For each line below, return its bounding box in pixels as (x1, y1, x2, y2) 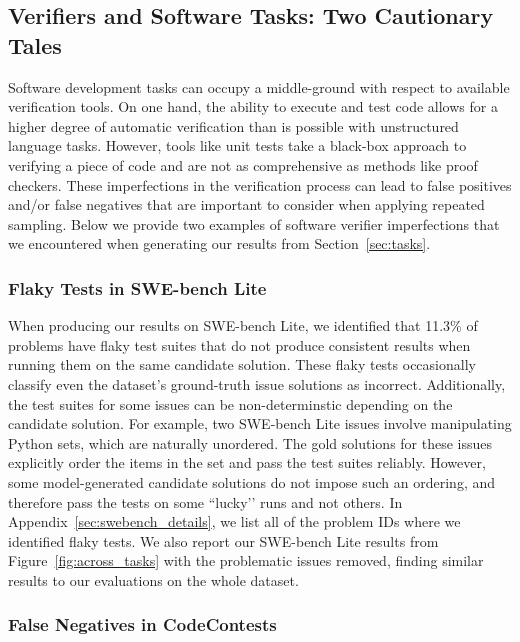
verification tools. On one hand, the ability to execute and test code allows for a (8, 96, 498, 117)
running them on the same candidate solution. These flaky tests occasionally (8, 354, 476, 375)
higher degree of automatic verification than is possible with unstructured (8, 115, 459, 136)
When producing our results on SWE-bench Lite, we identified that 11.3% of (8, 315, 478, 336)
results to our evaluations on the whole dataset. (8, 569, 299, 590)
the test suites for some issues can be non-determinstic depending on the (8, 393, 453, 414)
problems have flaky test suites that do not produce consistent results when (8, 334, 471, 355)
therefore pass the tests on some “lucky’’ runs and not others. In (8, 491, 403, 512)
